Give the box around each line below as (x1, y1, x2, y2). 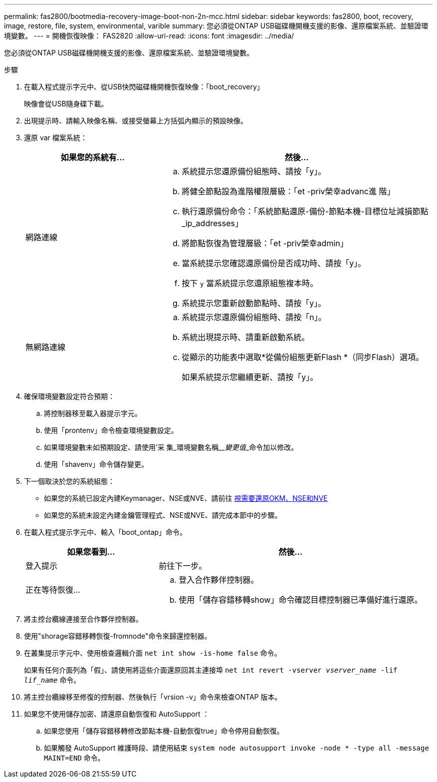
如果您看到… (67, 547, 115, 557)
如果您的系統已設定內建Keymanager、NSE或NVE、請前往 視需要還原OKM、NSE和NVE (44, 494, 328, 502)
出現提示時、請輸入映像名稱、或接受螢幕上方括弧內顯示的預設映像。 (24, 116, 247, 125)
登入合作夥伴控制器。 (179, 575, 259, 585)
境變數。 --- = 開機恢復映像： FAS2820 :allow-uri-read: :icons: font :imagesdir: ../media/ (4, 31, 294, 40)
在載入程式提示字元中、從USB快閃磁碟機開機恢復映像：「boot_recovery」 (24, 82, 264, 91)
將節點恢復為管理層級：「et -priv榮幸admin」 (182, 238, 348, 248)
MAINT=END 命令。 (44, 754, 105, 762)
